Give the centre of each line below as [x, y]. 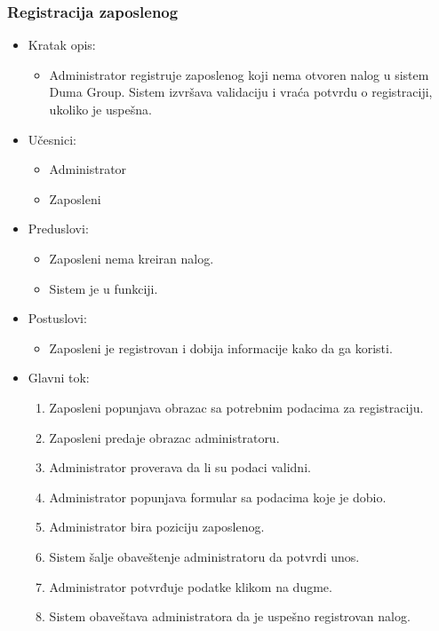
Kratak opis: [62, 45]
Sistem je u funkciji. [104, 288]
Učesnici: [52, 139]
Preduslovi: [58, 229]
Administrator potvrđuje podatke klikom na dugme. [191, 586]
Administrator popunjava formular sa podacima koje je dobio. [218, 497]
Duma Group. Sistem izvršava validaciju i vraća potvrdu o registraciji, [241, 92]
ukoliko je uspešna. [100, 109]
